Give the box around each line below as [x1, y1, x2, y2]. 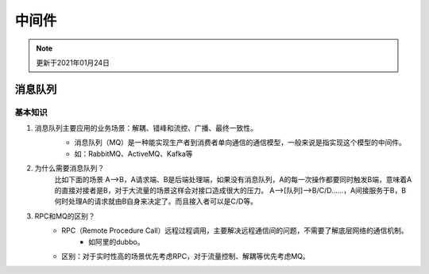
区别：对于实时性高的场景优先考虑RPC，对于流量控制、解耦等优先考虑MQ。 [61, 252, 310, 261]
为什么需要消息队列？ [34, 163, 105, 173]
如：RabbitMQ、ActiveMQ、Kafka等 [74, 149, 193, 158]
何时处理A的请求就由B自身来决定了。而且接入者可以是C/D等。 [54, 196, 258, 206]
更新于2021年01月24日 [36, 58, 110, 67]
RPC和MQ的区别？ [34, 211, 95, 221]
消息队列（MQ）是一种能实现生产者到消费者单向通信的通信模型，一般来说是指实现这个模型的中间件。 [74, 138, 407, 147]
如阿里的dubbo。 [88, 237, 145, 246]
